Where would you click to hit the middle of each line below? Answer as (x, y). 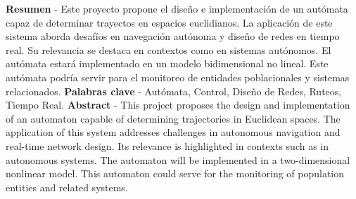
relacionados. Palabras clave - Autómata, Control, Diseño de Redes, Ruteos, (174, 91)
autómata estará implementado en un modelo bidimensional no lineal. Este (167, 63)
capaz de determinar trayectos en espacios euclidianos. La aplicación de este (169, 22)
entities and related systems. (67, 187)
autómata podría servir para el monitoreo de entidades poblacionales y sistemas (178, 77)
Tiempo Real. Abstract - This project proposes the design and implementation (178, 105)
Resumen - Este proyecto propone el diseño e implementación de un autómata (177, 8)
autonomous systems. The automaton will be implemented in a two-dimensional (178, 159)
